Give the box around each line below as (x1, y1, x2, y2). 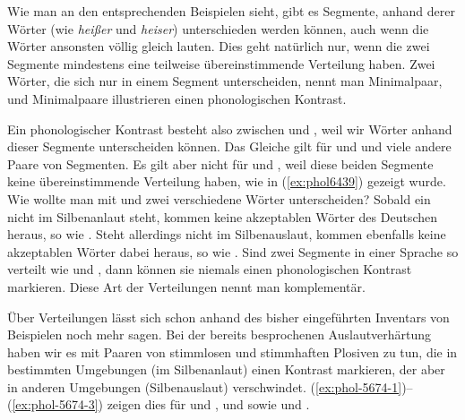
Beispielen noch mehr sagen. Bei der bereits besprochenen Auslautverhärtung (7, 325, 432, 344)
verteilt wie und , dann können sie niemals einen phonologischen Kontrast (7, 260, 412, 279)
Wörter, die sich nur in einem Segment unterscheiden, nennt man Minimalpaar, (7, 72, 443, 90)
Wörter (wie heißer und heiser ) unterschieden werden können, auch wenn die (7, 19, 429, 38)
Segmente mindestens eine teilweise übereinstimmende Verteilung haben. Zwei (7, 54, 435, 73)
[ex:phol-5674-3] (12, 395, 99, 414)
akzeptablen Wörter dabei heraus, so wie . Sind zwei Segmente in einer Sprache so (7, 242, 459, 261)
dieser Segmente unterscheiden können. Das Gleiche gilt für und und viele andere (7, 137, 452, 156)
